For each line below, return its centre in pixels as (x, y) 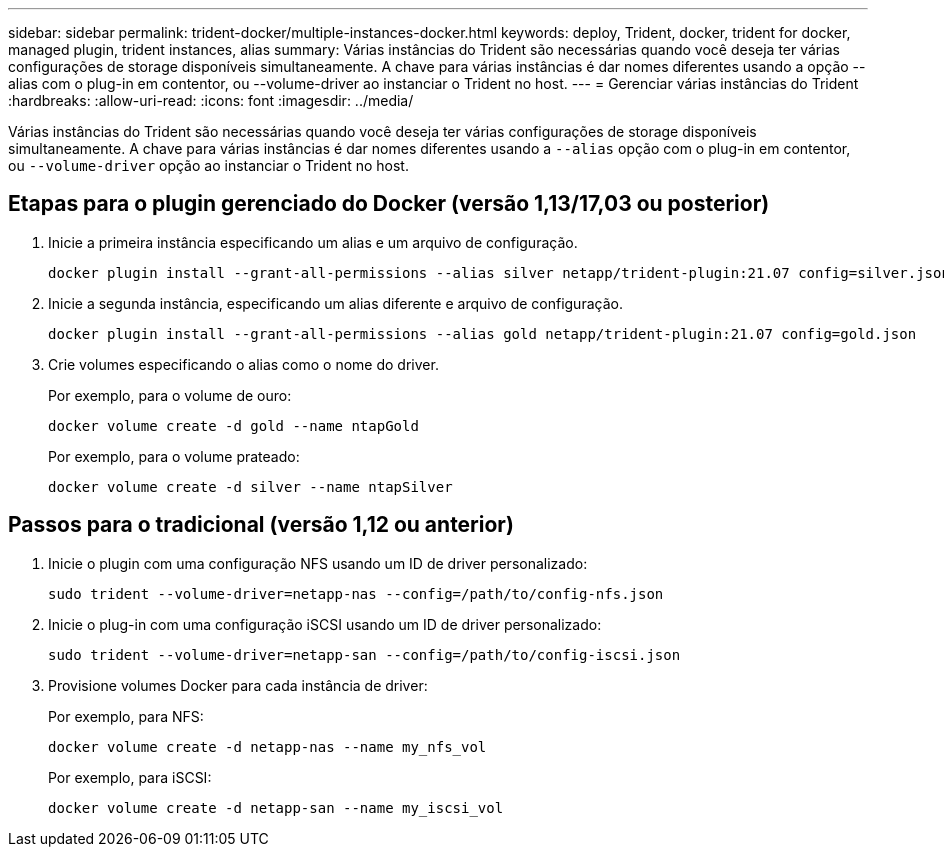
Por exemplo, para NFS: (126, 716)
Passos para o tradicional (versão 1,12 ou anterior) (261, 525)
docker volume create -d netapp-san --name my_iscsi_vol (276, 807)
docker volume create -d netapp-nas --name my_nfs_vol (267, 746)
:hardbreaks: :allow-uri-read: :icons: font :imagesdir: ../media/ (211, 100)
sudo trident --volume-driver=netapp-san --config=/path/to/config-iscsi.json (364, 654)
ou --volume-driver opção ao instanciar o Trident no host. (208, 165)
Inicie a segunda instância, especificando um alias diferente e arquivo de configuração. (335, 303)
